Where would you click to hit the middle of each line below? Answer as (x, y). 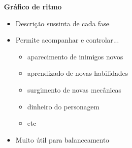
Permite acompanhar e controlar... (67, 40)
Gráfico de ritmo (33, 6)
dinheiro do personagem (63, 106)
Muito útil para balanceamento (62, 139)
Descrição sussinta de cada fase (62, 23)
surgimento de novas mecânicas (74, 89)
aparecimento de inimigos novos (75, 56)
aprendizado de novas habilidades (78, 73)
